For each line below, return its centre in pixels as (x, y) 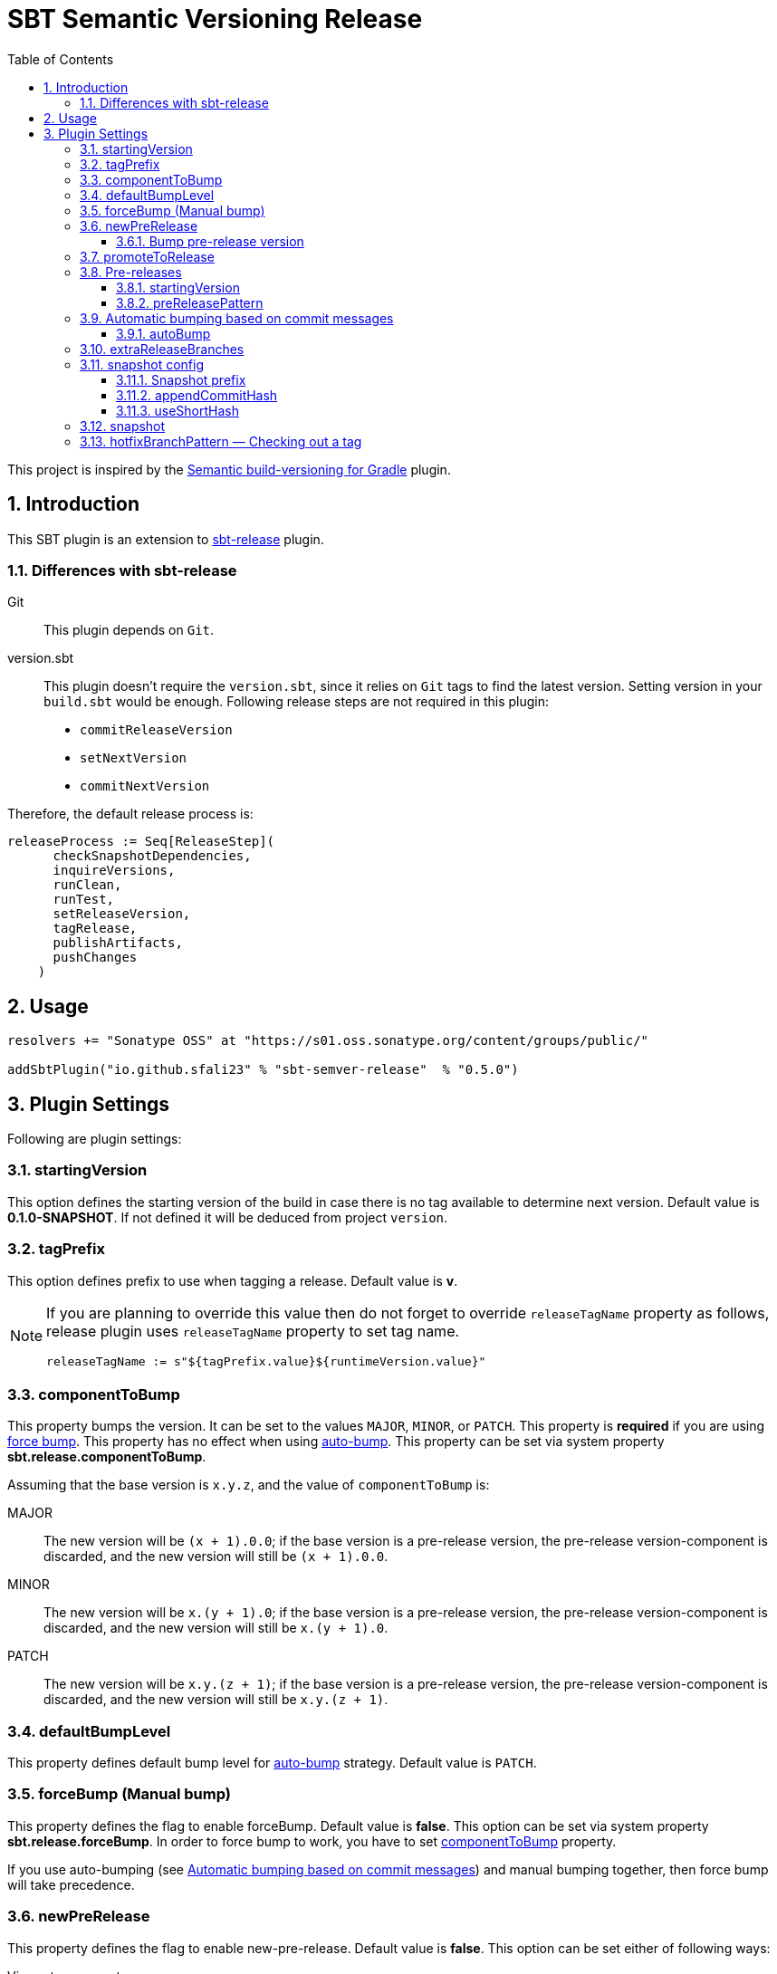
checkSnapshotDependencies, (152, 856)
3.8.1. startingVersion (178, 287)
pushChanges (95, 958)
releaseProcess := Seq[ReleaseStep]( (141, 842)
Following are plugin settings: (95, 1139)
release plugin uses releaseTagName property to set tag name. (253, 1331)
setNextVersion (134, 758)
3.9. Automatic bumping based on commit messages (237, 318)
